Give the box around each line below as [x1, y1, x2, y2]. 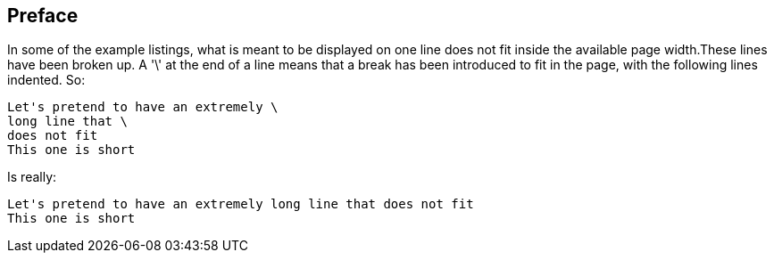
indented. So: [7, 72, 86, 88]
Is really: [7, 169, 57, 185]
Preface [7, 4, 79, 27]
